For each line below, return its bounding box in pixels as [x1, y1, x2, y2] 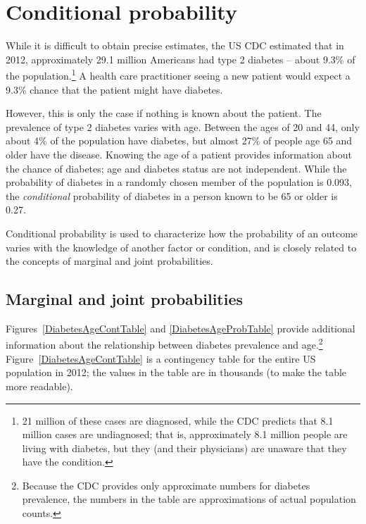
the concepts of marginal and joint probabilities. [6, 254, 213, 268]
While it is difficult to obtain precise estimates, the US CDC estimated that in [6, 38, 344, 53]
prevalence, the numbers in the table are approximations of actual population [22, 492, 356, 506]
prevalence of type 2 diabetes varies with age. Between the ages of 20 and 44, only [6, 119, 360, 134]
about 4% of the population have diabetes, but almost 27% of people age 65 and [6, 133, 353, 148]
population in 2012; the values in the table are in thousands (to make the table [6, 365, 347, 380]
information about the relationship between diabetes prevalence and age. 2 [6, 335, 323, 352]
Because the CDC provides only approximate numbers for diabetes [22, 478, 310, 492]
